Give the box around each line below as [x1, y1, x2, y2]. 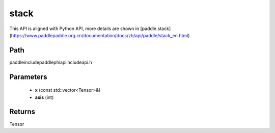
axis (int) [35, 94, 54, 100]
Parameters [9, 72, 47, 81]
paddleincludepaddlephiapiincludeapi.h [9, 59, 92, 65]
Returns [9, 108, 36, 116]
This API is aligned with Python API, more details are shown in [9, 25, 140, 32]
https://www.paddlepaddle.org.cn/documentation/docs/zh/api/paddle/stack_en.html [11, 32, 188, 38]
